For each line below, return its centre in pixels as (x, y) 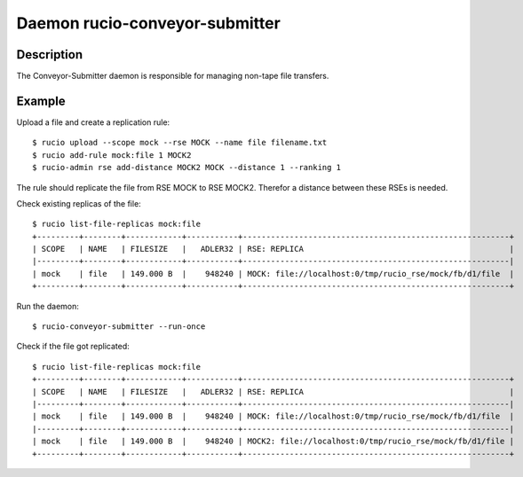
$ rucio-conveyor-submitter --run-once (119, 327)
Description (50, 55)
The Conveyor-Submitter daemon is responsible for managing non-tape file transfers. (173, 76)
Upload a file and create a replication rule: (93, 122)
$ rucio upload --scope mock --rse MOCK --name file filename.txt (180, 143)
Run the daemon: (48, 306)
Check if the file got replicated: (73, 347)
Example (41, 101)
